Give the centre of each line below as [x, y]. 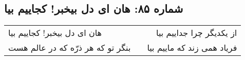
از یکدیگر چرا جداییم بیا [197, 33]
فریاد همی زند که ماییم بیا [192, 48]
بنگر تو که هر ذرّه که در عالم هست [70, 48]
